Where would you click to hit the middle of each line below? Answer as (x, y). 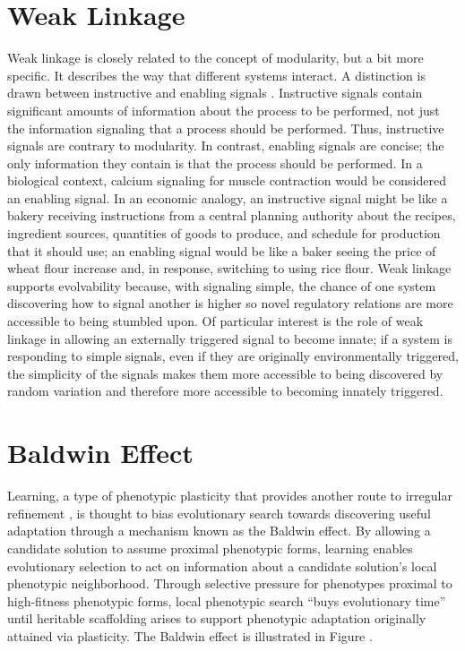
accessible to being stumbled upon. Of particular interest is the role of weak (215, 321)
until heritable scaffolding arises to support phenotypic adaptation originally (217, 618)
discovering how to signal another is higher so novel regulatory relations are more (230, 303)
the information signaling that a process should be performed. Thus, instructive (226, 128)
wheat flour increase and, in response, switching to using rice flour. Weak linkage (229, 268)
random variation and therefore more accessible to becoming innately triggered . (225, 391)
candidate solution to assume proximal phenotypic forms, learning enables (210, 548)
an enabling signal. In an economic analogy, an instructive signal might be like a (228, 197)
